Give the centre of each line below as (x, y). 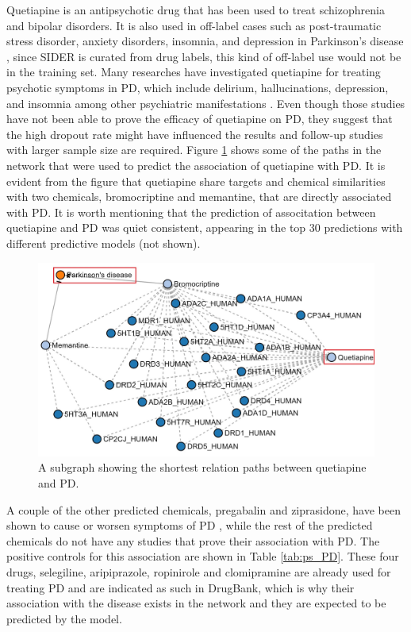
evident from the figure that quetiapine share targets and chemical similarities (196, 181)
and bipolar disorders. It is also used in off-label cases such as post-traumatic (194, 25)
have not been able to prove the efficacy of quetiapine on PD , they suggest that (200, 119)
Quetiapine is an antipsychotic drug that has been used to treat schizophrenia (196, 10)
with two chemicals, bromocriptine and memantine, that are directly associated (199, 197)
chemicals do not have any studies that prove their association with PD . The (193, 540)
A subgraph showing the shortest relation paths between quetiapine (202, 467)
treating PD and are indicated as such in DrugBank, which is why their (181, 587)
